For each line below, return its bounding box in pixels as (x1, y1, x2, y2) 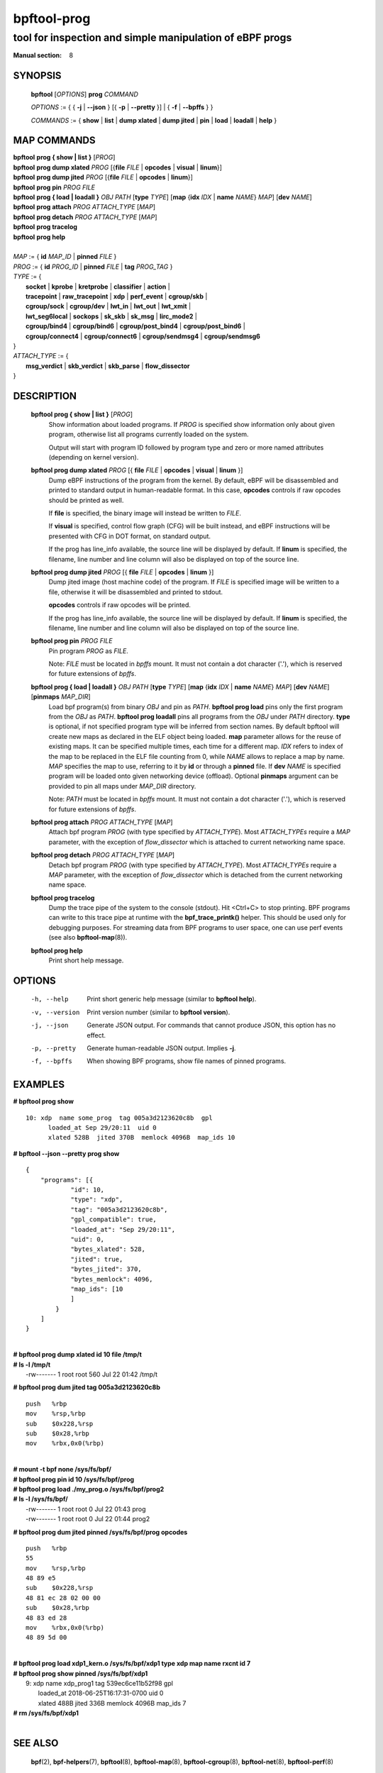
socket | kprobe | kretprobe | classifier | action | (26, 282, 170, 291)
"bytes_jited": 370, (70, 1265, 142, 1273)
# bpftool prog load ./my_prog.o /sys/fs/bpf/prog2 (13, 1484, 165, 1493)
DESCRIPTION (13, 390, 77, 402)
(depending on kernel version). (48, 453, 139, 462)
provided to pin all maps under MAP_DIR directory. (48, 782, 196, 790)
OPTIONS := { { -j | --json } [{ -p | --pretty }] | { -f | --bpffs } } (30, 103, 213, 111)
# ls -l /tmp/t (13, 1360, 51, 1369)
